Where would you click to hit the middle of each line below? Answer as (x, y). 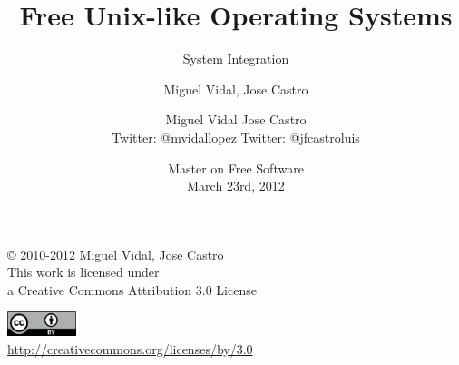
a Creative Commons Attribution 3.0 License (132, 289)
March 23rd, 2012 (236, 186)
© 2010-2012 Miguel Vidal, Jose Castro (116, 254)
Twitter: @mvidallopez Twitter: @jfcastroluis (236, 137)
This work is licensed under (83, 272)
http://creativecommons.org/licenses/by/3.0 (130, 348)
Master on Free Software (236, 168)
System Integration (236, 59)
